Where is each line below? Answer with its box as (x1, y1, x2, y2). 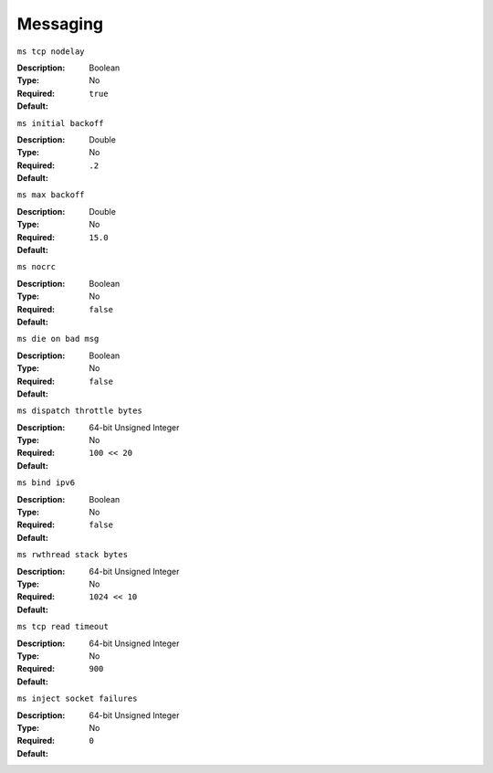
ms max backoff (16, 190, 86, 200)
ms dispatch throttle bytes (16, 406, 143, 416)
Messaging (16, 14, 104, 34)
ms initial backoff (16, 118, 104, 128)
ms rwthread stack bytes (16, 549, 128, 560)
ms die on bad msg (16, 334, 100, 344)
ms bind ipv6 (16, 478, 76, 488)
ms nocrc (16, 261, 57, 272)
